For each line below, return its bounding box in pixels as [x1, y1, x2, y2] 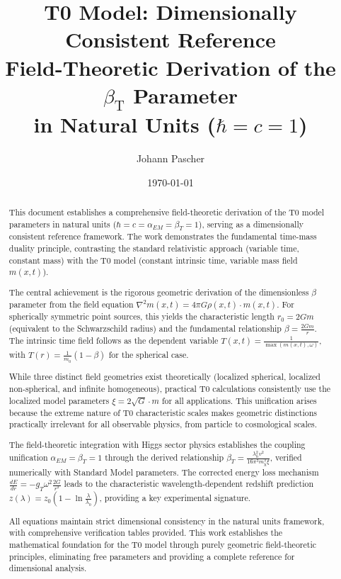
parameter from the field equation [8, 298, 134, 310]
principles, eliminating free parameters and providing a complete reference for [8, 550, 295, 562]
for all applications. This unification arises [161, 394, 317, 406]
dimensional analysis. [8, 562, 87, 574]
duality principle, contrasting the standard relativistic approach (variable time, [8, 242, 299, 254]
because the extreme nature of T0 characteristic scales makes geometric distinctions [8, 406, 318, 418]
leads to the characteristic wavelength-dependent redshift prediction [64, 478, 314, 490]
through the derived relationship [105, 451, 224, 463]
